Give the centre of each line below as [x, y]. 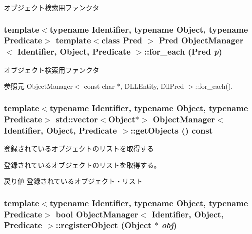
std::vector [77, 119]
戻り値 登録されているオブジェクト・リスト [73, 181]
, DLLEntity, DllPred [152, 86]
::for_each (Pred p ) [183, 51]
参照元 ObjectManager [39, 86]
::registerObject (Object [104, 225]
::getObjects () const [172, 130]
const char [99, 86]
